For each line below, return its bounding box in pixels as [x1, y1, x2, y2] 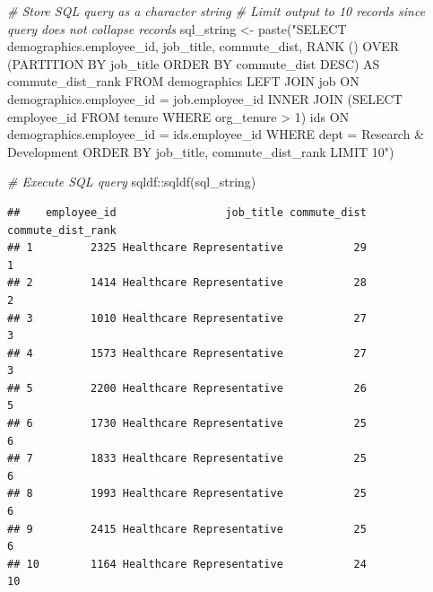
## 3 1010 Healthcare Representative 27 [7, 311, 367, 325]
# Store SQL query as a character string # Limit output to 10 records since [7, 2, 426, 20]
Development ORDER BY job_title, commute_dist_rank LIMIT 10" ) [7, 142, 394, 161]
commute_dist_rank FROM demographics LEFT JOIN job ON [7, 72, 359, 91]
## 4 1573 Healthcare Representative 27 [7, 346, 367, 360]
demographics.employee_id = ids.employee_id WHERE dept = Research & [7, 125, 425, 144]
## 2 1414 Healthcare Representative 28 [7, 276, 367, 290]
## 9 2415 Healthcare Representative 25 [7, 522, 367, 535]
